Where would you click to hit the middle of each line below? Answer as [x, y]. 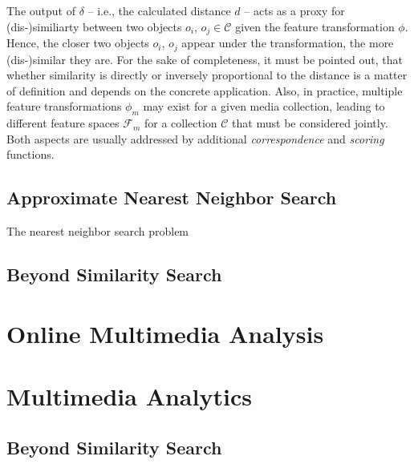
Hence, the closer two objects [78, 43]
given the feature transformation [315, 26]
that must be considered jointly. [310, 123]
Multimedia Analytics [129, 396]
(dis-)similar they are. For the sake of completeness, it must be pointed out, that [205, 59]
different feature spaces [63, 123]
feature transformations [64, 106]
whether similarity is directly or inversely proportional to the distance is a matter [207, 75]
